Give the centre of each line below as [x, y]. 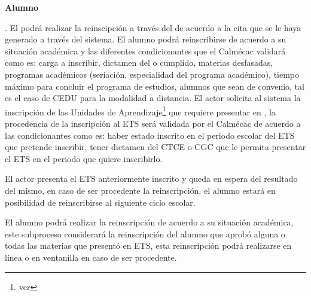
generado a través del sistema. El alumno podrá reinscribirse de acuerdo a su [146, 39]
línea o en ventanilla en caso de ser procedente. [91, 257]
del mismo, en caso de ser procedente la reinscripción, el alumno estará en [140, 190]
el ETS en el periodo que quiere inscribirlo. [84, 158]
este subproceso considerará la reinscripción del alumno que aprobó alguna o [145, 234]
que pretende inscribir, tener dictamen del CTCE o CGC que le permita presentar [155, 147]
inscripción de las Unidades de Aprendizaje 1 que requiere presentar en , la [140, 111]
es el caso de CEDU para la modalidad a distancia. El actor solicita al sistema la [153, 98]
